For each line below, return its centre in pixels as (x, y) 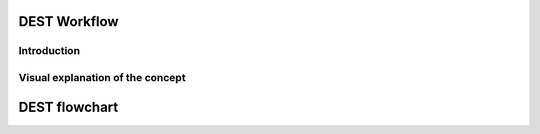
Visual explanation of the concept (102, 77)
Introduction (49, 51)
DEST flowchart (68, 106)
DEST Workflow (68, 21)
